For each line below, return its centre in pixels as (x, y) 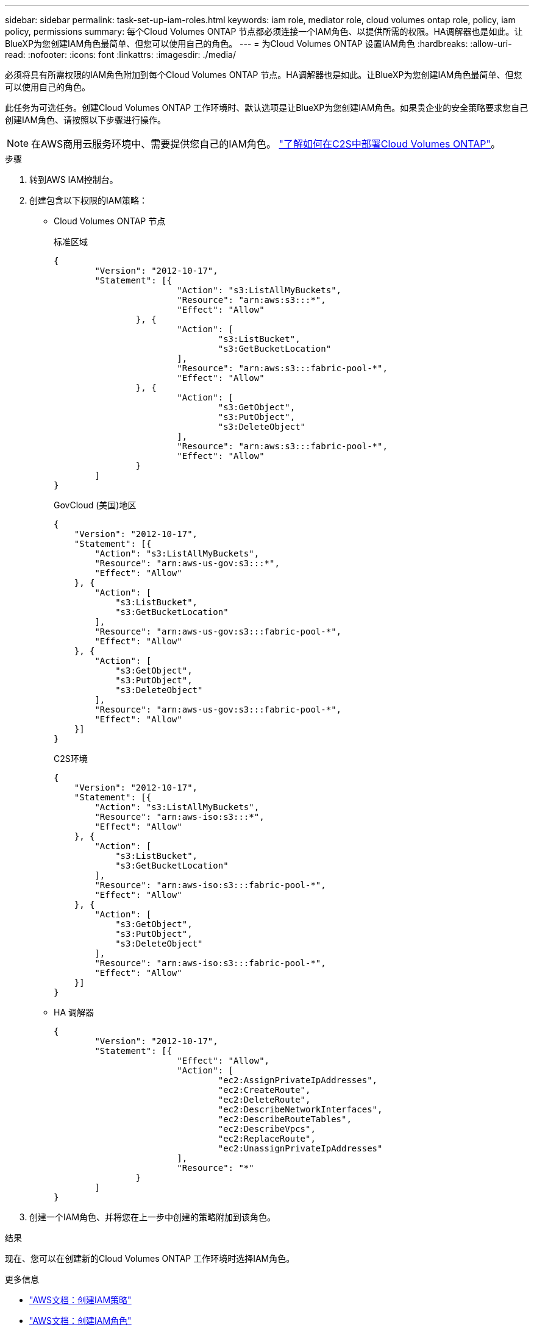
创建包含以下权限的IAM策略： (89, 200)
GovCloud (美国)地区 (95, 505)
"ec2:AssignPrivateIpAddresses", (298, 1080)
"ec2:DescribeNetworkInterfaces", (300, 1109)
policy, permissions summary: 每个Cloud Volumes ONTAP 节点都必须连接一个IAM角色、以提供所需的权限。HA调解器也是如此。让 (264, 31)
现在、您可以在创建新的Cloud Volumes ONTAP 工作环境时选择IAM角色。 (150, 1258)
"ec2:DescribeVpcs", (267, 1129)
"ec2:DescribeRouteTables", (285, 1119)
